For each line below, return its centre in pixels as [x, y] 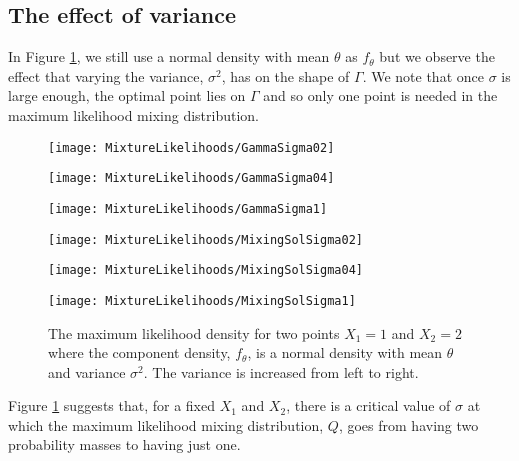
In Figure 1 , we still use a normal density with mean [169, 56]
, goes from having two [408, 424]
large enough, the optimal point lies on [127, 95]
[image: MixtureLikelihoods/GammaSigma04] [191, 178]
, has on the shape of [285, 75]
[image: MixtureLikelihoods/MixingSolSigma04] [205, 270]
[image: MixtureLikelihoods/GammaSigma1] [188, 208]
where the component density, [139, 352]
